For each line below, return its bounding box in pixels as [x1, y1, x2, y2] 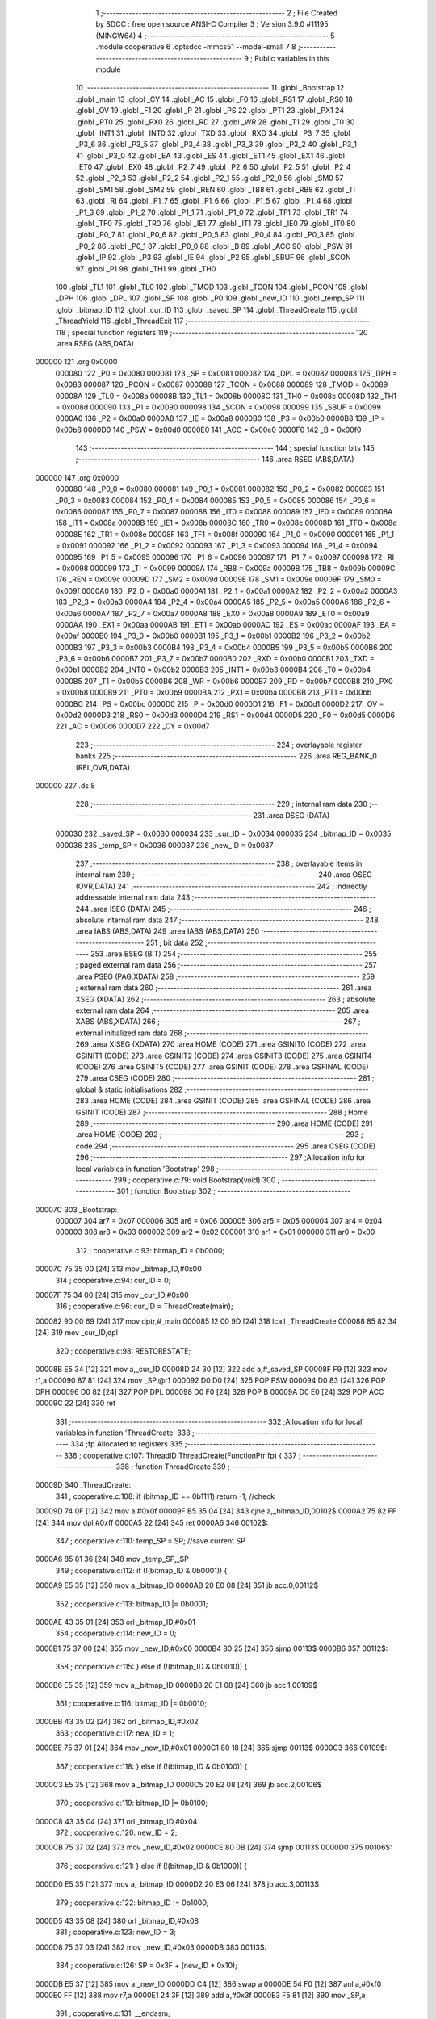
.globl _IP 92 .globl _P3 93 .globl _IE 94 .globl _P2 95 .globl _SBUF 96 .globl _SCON [75, 253, 351, 262]
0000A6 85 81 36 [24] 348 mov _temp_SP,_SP [35, 1555, 189, 1564]
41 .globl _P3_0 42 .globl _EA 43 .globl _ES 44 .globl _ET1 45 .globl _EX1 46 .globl [75, 150, 345, 161]
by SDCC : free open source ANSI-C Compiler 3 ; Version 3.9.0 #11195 [95, 19, 329, 29]
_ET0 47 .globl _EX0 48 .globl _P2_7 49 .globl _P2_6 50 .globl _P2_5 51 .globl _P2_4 [75, 162, 351, 172]
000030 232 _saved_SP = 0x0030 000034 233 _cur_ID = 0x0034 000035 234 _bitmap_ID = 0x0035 [55, 829, 392, 839]
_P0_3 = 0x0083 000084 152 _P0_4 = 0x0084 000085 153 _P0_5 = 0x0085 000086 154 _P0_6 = [55, 495, 376, 505]
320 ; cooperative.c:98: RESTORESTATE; [55, 1345, 191, 1356]
